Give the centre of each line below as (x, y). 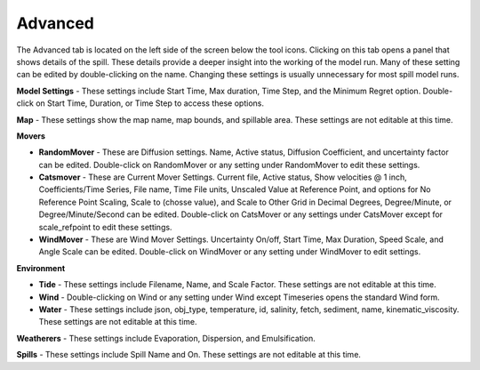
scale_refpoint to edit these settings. (105, 227)
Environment (41, 268)
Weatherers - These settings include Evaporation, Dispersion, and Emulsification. (166, 338)
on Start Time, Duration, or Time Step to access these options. (150, 103)
